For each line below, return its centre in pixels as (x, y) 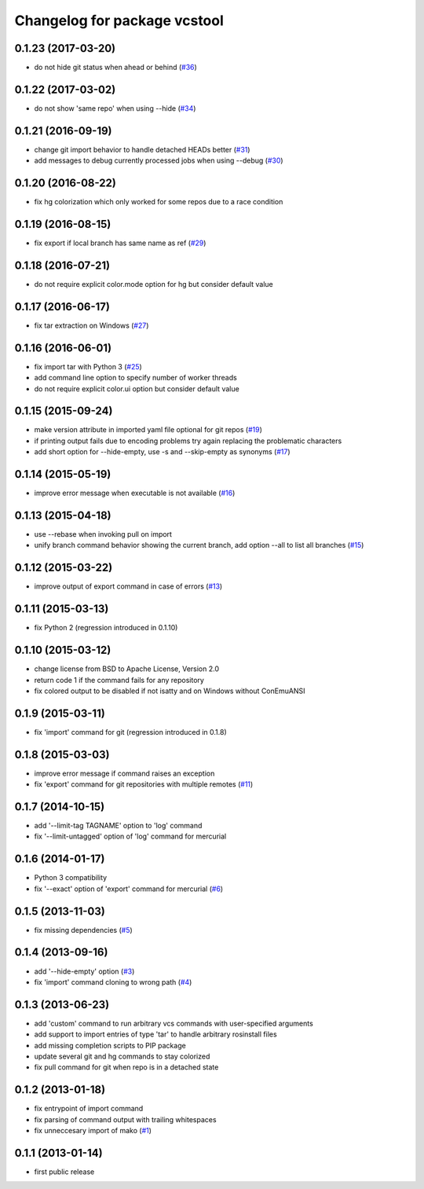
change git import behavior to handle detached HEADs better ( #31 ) (142, 149)
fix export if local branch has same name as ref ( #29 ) (120, 243)
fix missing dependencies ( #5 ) (83, 930)
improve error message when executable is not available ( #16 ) (135, 493)
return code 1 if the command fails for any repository (119, 680)
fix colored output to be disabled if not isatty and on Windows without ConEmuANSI (170, 691)
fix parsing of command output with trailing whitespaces (125, 1119)
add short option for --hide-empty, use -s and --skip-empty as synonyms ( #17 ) (162, 452)
